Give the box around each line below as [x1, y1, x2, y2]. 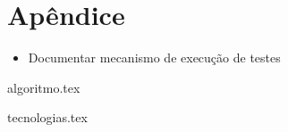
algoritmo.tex [7, 78, 80, 96]
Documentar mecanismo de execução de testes [28, 48, 281, 67]
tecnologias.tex [7, 108, 88, 127]
